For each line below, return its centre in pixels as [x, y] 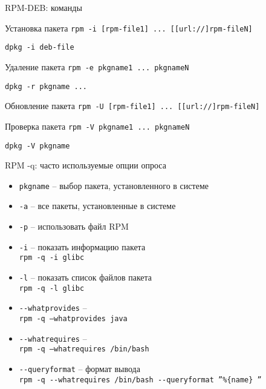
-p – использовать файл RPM [74, 226]
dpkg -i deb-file [40, 48]
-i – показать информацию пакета [82, 246]
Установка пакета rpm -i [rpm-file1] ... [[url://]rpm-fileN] [129, 28]
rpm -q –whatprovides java [73, 319]
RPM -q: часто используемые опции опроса [86, 165]
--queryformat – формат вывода [79, 368]
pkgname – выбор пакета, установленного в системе [114, 185]
